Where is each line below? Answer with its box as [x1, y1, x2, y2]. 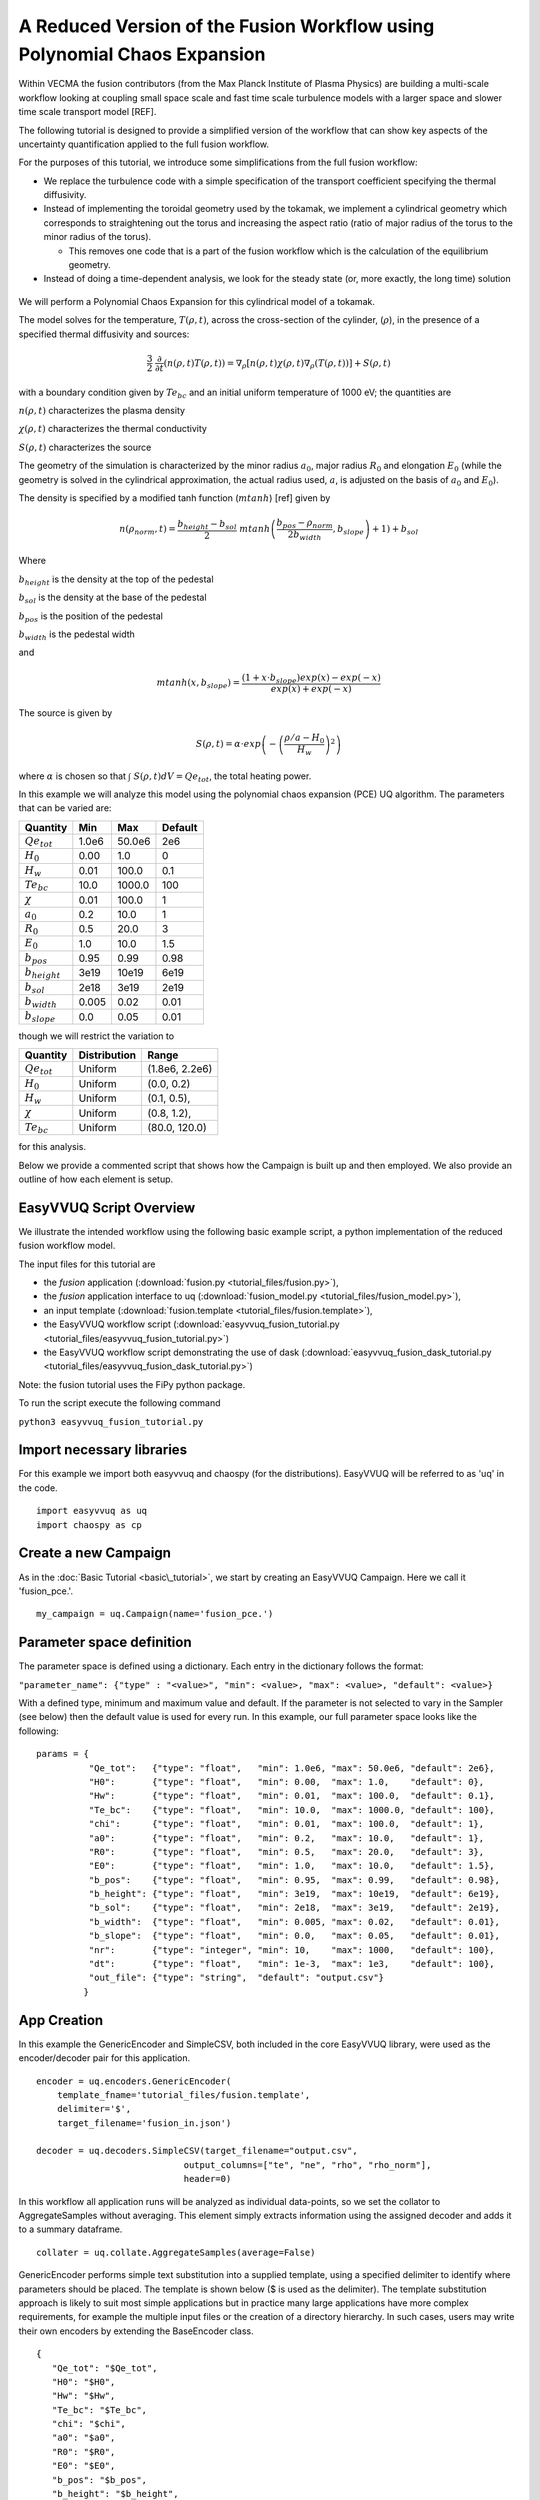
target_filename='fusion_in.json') [56, 2117, 232, 2129]
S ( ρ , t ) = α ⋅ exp [195, 738, 262, 750]
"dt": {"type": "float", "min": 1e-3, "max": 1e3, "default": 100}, [88, 1958, 495, 1970]
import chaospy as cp [36, 1519, 142, 1530]
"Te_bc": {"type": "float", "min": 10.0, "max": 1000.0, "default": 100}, [88, 1804, 495, 1815]
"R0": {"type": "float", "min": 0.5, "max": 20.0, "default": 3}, [88, 1846, 485, 1857]
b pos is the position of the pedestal [18, 610, 164, 624]
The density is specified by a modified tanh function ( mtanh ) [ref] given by [18, 491, 331, 504]
